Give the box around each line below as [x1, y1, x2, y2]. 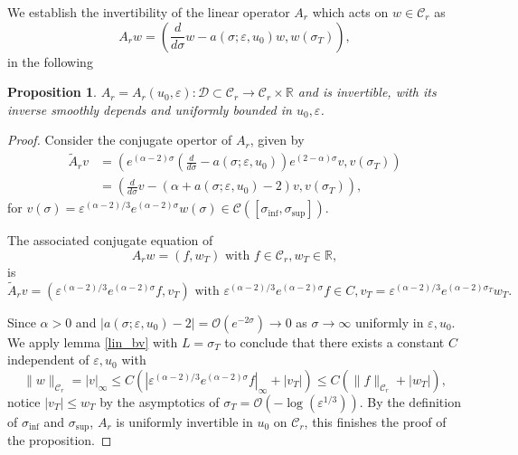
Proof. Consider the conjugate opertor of [7, 130, 232, 149]
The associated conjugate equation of [7, 231, 213, 250]
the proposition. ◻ [7, 431, 112, 450]
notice [7, 392, 41, 411]
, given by [250, 130, 305, 149]
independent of [7, 350, 89, 369]
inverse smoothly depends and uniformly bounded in [7, 100, 292, 118]
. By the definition [359, 392, 461, 411]
